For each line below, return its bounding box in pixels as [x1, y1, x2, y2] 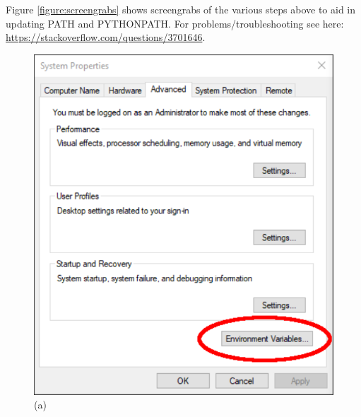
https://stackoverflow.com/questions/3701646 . [6, 30, 206, 45]
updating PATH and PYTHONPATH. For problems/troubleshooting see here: [6, 16, 344, 30]
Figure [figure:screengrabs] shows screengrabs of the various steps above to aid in [6, 2, 356, 16]
